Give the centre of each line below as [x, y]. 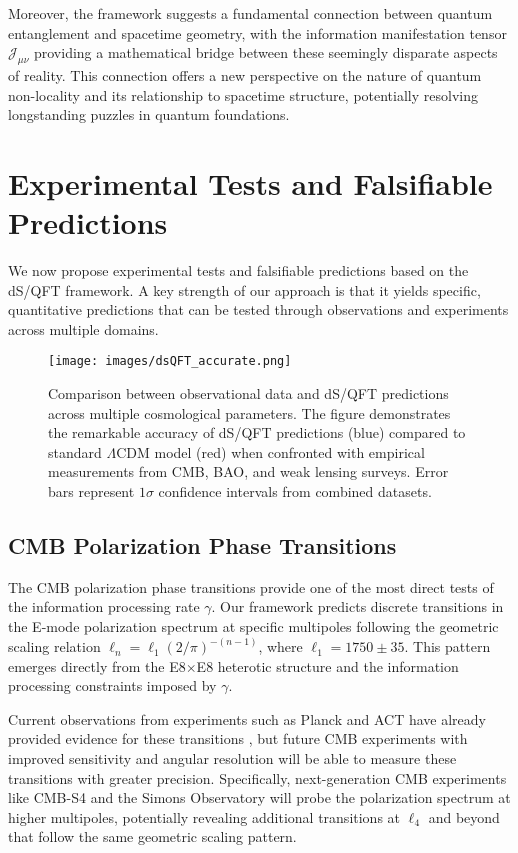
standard [75, 451]
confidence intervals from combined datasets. [295, 491]
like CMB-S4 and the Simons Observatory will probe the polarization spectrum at [259, 797]
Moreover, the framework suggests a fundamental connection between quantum [250, 13]
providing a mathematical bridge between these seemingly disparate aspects [265, 52]
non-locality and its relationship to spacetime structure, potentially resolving [243, 94]
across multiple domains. [83, 328]
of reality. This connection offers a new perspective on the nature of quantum [245, 74]
